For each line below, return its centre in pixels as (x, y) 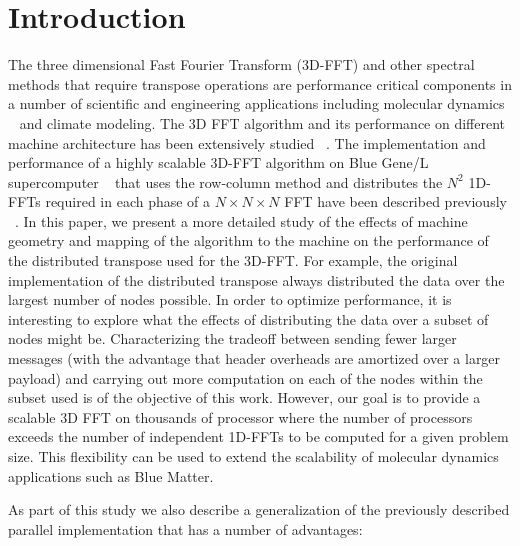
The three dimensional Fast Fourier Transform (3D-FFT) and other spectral (241, 64)
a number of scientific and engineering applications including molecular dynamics (256, 103)
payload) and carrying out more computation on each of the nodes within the (245, 377)
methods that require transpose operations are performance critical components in (260, 83)
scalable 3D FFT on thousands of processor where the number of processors (240, 416)
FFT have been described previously (395, 201)
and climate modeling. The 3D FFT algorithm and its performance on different (262, 122)
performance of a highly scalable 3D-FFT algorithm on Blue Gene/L (218, 162)
